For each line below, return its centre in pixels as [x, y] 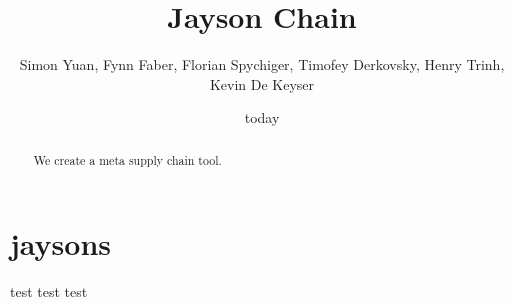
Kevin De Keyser [262, 83]
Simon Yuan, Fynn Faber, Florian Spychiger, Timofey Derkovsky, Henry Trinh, [262, 64]
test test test [49, 291]
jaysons [60, 243]
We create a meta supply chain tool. [127, 159]
